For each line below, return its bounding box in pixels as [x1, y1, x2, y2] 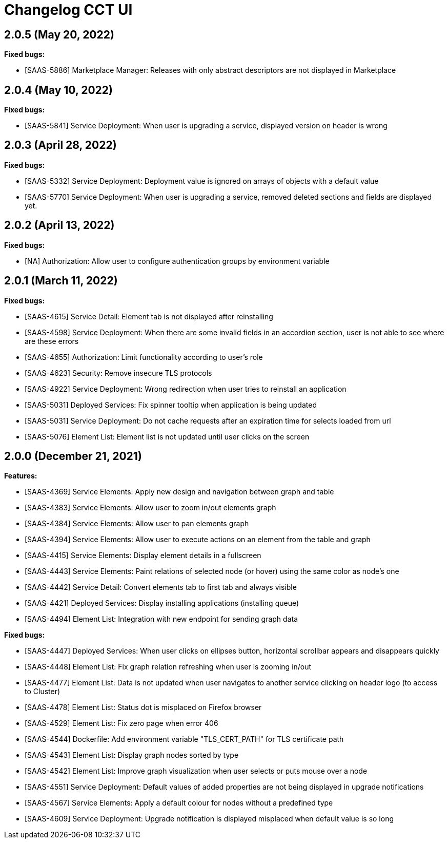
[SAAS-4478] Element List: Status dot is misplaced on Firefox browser [25, 703, 262, 712]
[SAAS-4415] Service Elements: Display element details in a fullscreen [25, 551, 261, 560]
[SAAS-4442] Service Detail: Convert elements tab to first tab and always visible [25, 583, 297, 592]
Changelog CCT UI [4, 1, 133, 18]
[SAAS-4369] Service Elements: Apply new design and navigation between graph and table [25, 487, 334, 496]
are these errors [25, 336, 79, 346]
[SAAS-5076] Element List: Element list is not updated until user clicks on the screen [25, 432, 310, 441]
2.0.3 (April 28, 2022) [4, 139, 117, 152]
